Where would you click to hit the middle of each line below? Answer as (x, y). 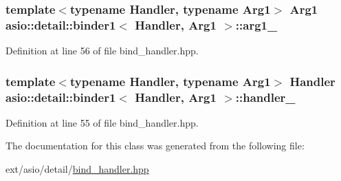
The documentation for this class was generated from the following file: (155, 146)
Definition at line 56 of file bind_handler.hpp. (102, 51)
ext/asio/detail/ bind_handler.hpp (77, 169)
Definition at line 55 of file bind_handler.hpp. (102, 122)
